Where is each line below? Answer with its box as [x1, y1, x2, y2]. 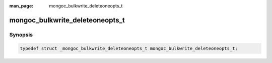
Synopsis [9, 31, 33, 38]
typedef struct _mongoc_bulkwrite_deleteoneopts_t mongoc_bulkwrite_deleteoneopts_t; [20, 45, 238, 51]
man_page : [9, 3, 34, 8]
